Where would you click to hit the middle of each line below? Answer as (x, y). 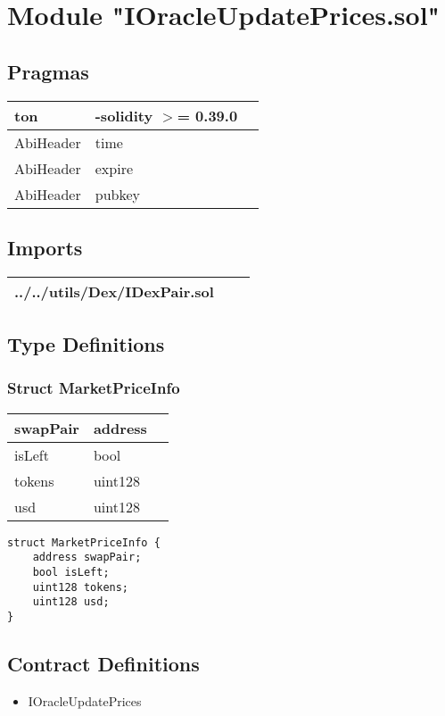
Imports (45, 247)
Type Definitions (86, 344)
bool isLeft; (71, 573)
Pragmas (48, 71)
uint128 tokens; (81, 587)
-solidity (124, 115)
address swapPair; (87, 558)
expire (114, 168)
